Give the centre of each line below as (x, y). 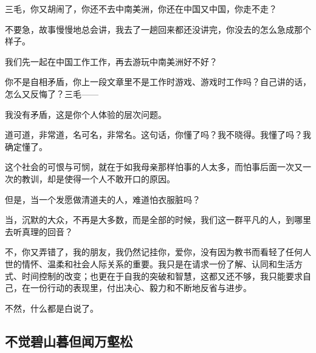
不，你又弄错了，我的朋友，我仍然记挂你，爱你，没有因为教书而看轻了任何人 (158, 252)
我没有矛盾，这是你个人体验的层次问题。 (86, 114)
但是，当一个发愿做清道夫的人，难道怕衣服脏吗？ (103, 199)
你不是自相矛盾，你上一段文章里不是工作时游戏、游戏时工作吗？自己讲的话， (158, 82)
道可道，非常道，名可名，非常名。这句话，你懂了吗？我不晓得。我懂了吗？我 (158, 135)
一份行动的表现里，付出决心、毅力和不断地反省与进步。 (141, 288)
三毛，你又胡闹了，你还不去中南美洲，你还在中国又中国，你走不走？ (141, 9)
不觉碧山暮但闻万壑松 (69, 341)
